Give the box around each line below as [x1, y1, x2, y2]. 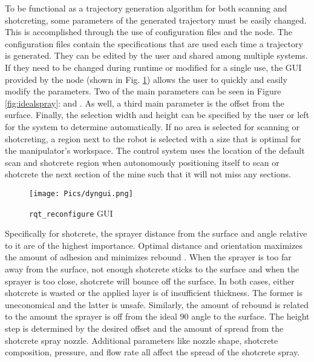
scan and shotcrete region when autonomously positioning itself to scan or [5, 156, 280, 168]
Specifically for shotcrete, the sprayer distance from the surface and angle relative [5, 227, 307, 240]
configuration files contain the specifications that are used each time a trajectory [5, 37, 303, 50]
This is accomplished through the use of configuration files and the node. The [5, 25, 292, 38]
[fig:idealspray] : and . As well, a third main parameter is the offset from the [5, 96, 284, 109]
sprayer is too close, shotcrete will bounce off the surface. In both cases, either [5, 274, 295, 287]
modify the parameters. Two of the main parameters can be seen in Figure [5, 85, 281, 97]
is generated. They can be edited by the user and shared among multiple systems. [5, 49, 308, 62]
